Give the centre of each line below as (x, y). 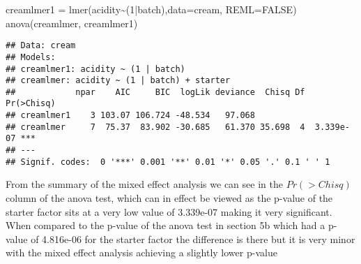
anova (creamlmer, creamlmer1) (72, 23)
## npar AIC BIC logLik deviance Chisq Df (155, 92)
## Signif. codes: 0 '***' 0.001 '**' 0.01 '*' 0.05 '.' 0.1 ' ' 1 (168, 162)
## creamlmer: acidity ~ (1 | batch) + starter (118, 81)
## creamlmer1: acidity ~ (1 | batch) (95, 69)
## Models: (31, 57)
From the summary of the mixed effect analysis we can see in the (144, 184)
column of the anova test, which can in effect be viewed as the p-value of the (169, 198)
